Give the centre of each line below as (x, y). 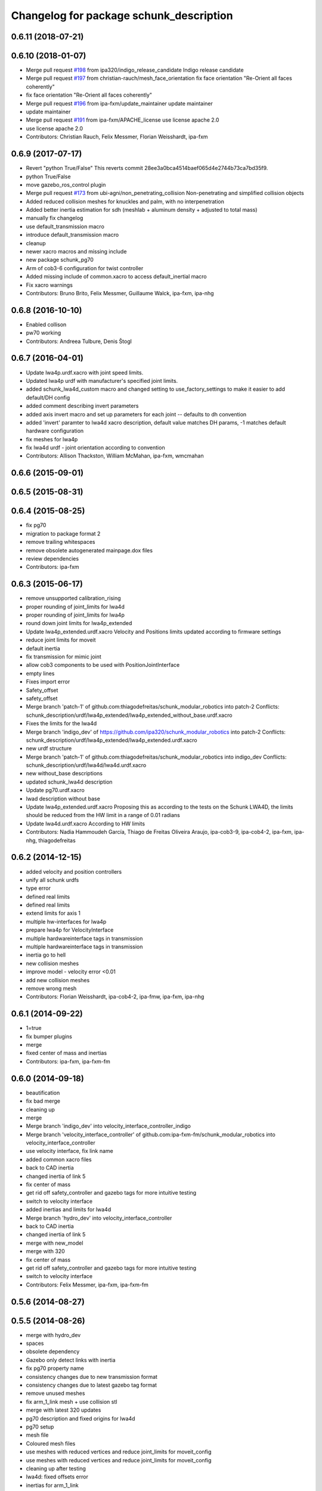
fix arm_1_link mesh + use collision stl (72, 1402)
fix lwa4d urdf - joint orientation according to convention (95, 448)
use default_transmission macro (65, 226)
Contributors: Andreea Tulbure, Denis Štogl (79, 341)
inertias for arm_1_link (52, 1485)
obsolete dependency (53, 1351)
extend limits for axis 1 (53, 913)
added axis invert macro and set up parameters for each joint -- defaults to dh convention (136, 414)
